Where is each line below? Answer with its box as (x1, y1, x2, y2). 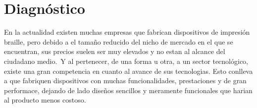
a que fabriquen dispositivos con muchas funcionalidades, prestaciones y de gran (4, 75, 247, 86)
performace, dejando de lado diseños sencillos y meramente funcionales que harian (4, 85, 253, 95)
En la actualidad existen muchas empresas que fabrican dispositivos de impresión (4, 27, 250, 37)
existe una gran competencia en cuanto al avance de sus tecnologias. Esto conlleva (4, 65, 253, 76)
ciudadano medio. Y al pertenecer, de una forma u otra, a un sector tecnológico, (4, 55, 248, 66)
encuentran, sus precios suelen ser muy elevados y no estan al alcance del (4, 46, 225, 56)
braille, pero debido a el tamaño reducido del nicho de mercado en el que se (4, 36, 233, 47)
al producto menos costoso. (4, 95, 86, 105)
